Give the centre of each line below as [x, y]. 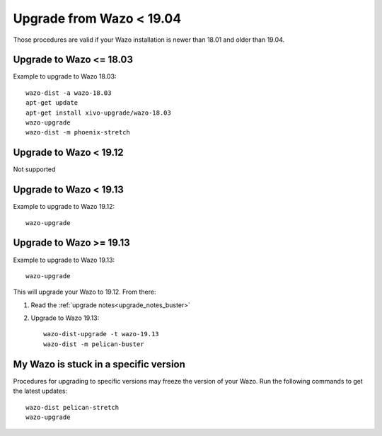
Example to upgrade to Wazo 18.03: [65, 76]
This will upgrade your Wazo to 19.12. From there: [85, 292]
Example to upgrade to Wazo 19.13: [64, 260]
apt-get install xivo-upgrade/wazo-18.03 [98, 113]
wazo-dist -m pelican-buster [94, 344]
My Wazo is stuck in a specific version [99, 364]
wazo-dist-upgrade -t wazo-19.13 [101, 334]
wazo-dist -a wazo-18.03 [69, 93]
